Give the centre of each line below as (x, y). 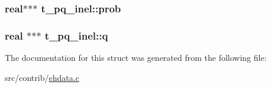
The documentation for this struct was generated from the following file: (136, 58)
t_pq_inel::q (76, 35)
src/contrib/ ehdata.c (42, 77)
